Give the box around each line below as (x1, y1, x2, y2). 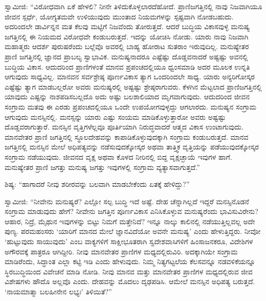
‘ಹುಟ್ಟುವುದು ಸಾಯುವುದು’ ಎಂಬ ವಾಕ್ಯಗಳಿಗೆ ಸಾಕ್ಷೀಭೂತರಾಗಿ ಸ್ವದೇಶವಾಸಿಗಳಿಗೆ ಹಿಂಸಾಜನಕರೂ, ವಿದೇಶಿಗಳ (5, 236, 253, 247)
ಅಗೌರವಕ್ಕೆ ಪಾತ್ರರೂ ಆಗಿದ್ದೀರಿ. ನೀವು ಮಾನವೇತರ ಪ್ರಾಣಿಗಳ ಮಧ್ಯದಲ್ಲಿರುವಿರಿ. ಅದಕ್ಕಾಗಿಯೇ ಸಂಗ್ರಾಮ (5, 246, 238, 256)
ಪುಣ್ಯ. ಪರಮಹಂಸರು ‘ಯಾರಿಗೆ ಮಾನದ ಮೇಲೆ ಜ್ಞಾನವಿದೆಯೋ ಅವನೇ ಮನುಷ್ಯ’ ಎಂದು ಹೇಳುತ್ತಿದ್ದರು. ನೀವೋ (5, 226, 261, 236)
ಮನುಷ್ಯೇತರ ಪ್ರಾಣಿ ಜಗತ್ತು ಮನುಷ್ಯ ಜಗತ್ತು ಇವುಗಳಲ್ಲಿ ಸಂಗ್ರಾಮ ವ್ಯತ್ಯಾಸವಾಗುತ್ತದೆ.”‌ (5, 161, 200, 172)
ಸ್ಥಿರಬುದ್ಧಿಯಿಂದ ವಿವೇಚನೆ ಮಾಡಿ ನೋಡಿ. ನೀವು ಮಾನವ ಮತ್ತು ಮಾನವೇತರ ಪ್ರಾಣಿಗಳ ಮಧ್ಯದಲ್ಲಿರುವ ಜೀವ (5, 266, 253, 276)
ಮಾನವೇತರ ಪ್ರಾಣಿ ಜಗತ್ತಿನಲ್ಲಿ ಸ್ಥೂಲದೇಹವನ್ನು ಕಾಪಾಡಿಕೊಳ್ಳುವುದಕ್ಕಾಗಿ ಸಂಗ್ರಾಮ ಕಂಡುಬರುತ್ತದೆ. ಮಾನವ (5, 131, 249, 142)
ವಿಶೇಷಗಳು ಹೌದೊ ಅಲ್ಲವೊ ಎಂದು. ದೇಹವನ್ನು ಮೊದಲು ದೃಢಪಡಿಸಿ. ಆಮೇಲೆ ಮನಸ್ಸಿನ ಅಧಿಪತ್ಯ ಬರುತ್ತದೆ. (5, 276, 255, 287)
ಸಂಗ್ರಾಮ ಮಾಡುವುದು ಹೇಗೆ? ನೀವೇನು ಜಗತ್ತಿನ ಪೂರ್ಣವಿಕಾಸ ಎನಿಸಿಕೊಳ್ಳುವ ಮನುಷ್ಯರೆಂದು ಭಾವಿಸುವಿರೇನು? (5, 206, 258, 217)
